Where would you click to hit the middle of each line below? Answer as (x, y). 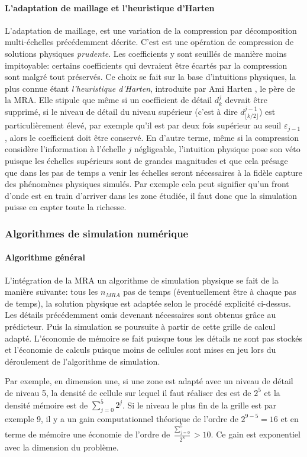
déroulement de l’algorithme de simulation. (83, 361)
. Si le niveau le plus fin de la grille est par (200, 405)
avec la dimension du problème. (62, 447)
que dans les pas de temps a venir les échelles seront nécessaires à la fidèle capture (153, 172)
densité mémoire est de (46, 405)
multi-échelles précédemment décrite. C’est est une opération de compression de (149, 42)
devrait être (246, 100)
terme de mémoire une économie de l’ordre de (88, 434)
